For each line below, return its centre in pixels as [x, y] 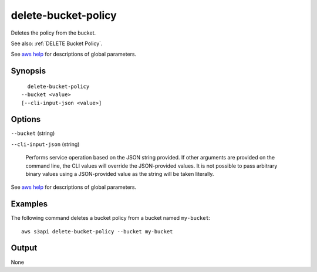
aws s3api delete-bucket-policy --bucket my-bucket [97, 231]
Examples [29, 204]
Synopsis [28, 71]
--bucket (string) [33, 133]
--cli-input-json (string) [45, 144]
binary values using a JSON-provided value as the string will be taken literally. [120, 174]
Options [26, 119]
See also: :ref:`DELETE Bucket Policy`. [57, 43]
